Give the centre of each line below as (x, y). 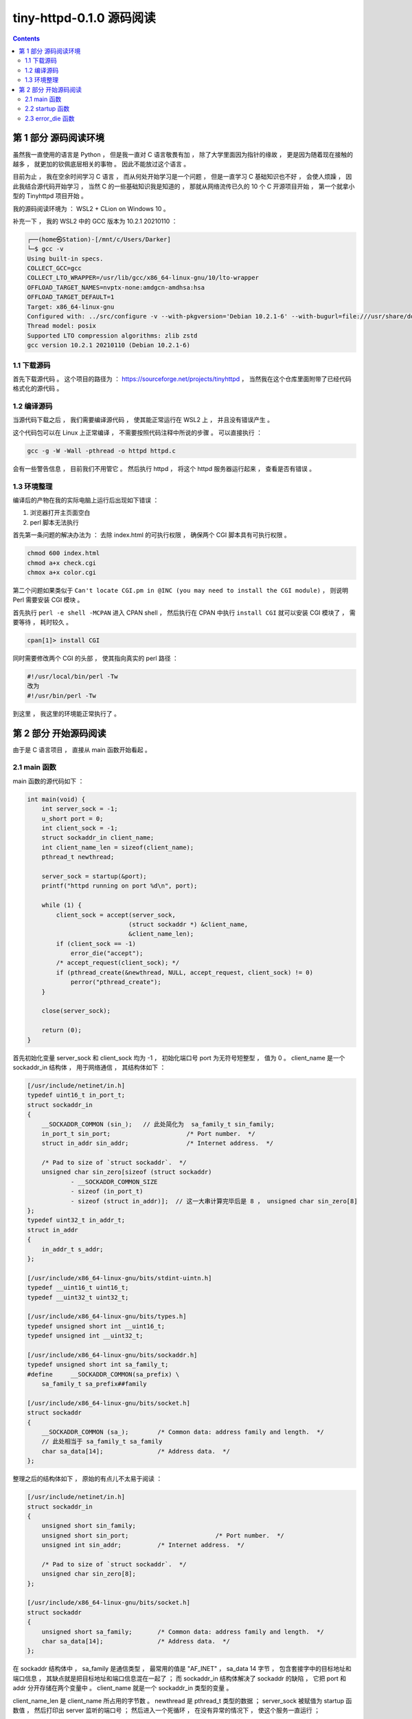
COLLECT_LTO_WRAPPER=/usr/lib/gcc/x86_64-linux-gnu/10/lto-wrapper (143, 278)
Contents (26, 39)
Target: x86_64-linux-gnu (71, 307)
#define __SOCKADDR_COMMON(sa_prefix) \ (103, 1374)
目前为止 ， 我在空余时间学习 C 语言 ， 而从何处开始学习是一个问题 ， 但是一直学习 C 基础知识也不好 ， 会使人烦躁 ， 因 (182, 177)
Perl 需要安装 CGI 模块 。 (48, 600)
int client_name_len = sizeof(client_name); (118, 847)
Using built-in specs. (65, 259)
